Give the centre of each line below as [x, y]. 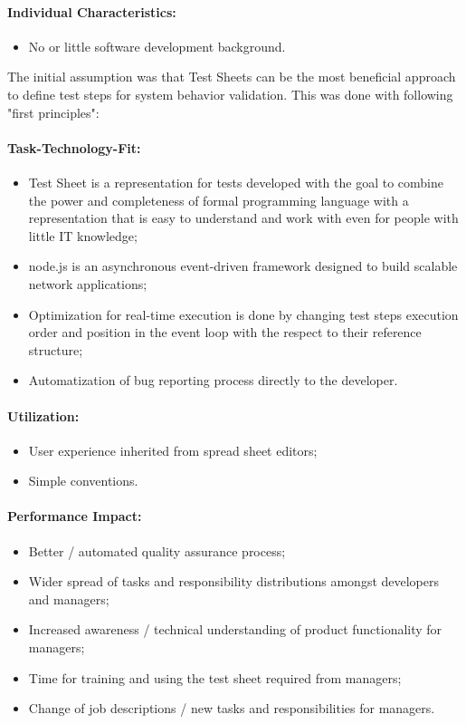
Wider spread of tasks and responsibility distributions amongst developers [234, 581]
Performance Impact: [75, 516]
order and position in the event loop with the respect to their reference [225, 332]
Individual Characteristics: [92, 11]
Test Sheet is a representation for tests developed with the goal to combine [236, 182]
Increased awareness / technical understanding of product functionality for [235, 629]
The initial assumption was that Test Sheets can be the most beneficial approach [232, 77]
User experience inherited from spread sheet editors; [173, 450]
